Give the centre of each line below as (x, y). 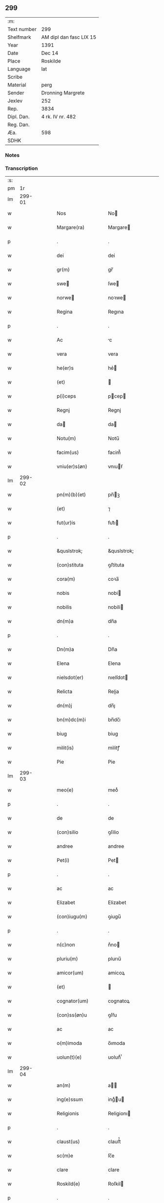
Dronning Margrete (63, 92)
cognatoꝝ (119, 1001)
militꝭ (114, 748)
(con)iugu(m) (72, 917)
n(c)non (66, 945)
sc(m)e (65, 1156)
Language (19, 69)
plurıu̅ (115, 959)
